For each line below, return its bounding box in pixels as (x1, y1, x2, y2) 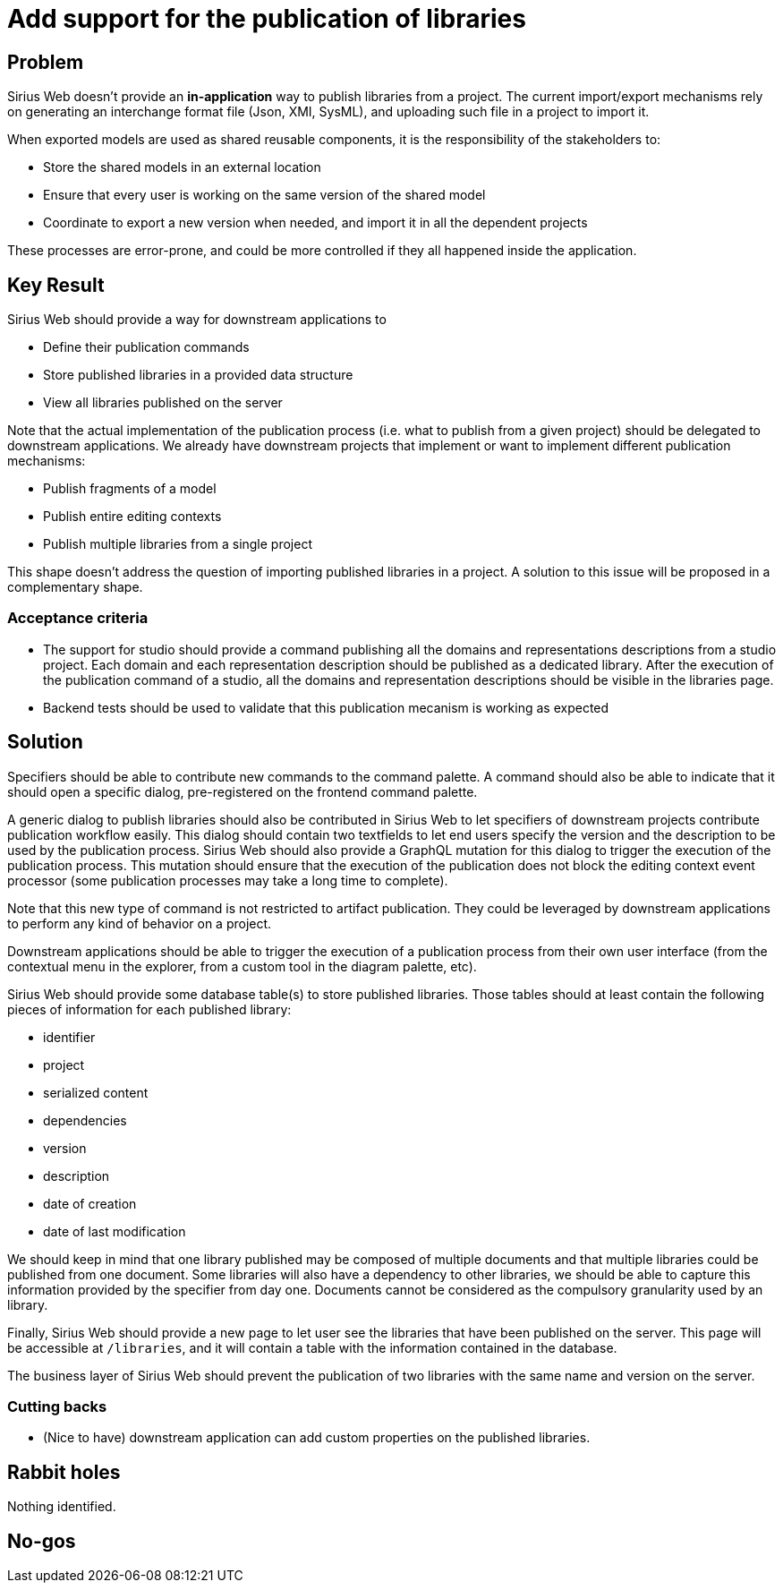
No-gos (7, 1529, 76, 1552)
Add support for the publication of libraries (7, 4, 526, 34)
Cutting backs (7, 1397, 107, 1415)
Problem (7, 50, 84, 73)
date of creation (43, 1195, 137, 1211)
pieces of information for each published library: (7, 1001, 292, 1017)
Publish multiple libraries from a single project (43, 536, 312, 552)
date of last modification (43, 1223, 186, 1239)
